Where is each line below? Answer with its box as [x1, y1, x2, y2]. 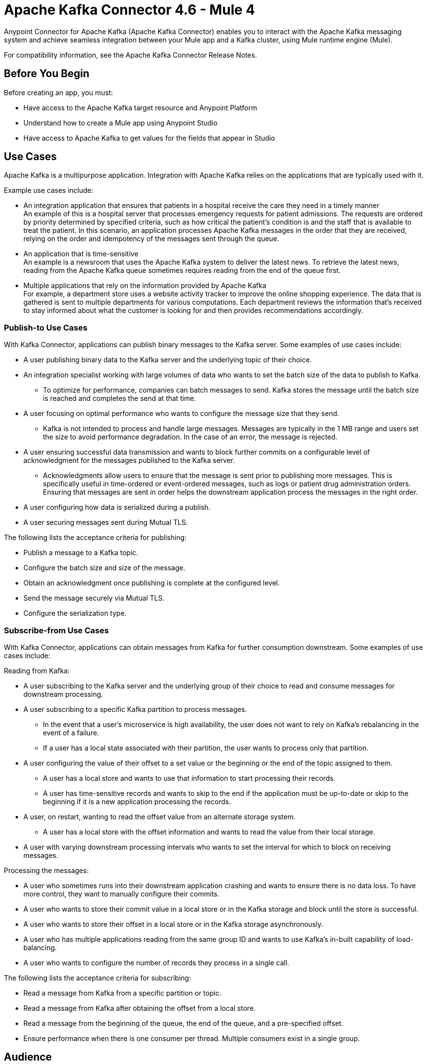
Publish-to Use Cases [4, 322, 88, 333]
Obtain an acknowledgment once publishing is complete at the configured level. [23, 579, 280, 587]
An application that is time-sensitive [23, 250, 139, 258]
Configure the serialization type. [23, 609, 127, 618]
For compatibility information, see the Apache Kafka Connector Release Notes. [4, 50, 257, 59]
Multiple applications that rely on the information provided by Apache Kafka [23, 281, 266, 290]
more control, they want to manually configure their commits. [23, 889, 220, 898]
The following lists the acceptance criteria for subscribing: [4, 973, 191, 982]
